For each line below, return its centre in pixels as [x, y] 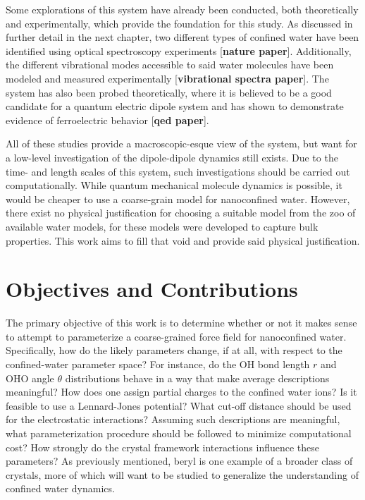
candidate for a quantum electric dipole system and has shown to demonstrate [175, 106]
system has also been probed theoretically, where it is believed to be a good [169, 92]
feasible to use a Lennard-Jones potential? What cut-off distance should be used [179, 405]
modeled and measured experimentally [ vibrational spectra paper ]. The [167, 78]
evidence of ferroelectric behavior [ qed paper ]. [107, 120]
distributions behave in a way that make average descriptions [197, 378]
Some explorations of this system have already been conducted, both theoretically [182, 9]
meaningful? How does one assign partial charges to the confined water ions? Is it [181, 392]
